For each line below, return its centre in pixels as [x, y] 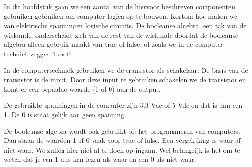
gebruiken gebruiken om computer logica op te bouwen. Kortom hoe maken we [121, 16]
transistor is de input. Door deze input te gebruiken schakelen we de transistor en [125, 79]
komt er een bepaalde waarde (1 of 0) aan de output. [82, 89]
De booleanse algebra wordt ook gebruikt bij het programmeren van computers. [122, 131]
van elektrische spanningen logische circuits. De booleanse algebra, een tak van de [125, 25]
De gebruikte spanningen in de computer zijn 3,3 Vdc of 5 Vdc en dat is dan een [123, 105]
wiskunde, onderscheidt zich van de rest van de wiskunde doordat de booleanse [121, 35]
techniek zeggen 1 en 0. [38, 53]
